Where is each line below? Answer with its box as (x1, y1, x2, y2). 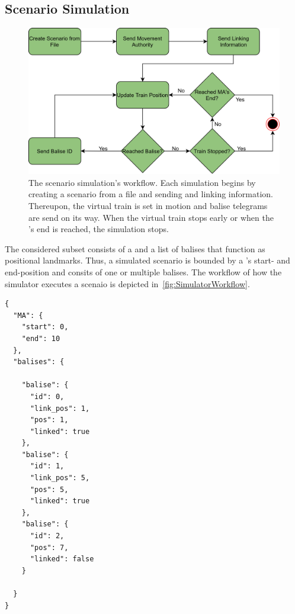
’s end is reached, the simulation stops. (28, 223, 169, 235)
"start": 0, (21, 323, 69, 332)
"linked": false (30, 555, 94, 564)
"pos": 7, (30, 543, 69, 552)
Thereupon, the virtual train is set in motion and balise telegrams (28, 200, 268, 211)
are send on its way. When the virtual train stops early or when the (28, 211, 274, 223)
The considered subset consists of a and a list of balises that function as (5, 242, 265, 255)
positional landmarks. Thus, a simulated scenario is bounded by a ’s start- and (5, 254, 290, 266)
